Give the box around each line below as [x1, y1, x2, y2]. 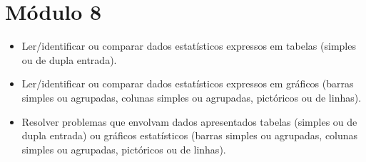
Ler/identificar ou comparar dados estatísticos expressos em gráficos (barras [21, 76, 354, 91]
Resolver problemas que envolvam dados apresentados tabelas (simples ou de [21, 114, 357, 129]
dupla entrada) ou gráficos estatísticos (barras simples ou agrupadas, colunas [21, 128, 358, 143]
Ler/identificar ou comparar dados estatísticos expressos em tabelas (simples [21, 38, 356, 53]
